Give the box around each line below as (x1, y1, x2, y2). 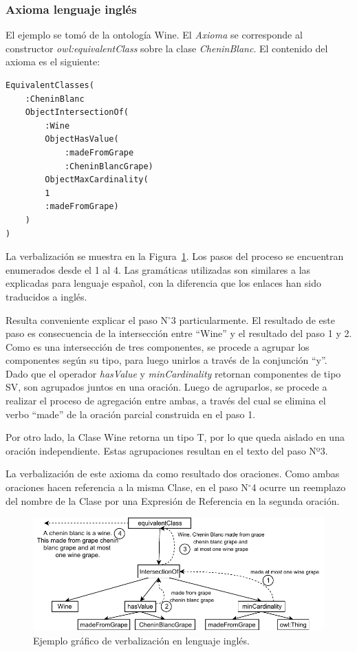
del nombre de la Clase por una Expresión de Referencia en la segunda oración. (6, 493, 340, 508)
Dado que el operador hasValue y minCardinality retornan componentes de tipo (6, 366, 341, 380)
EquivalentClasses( (6, 80, 94, 90)
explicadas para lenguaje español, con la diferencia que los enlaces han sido (6, 276, 321, 290)
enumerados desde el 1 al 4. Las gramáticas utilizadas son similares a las (6, 262, 311, 276)
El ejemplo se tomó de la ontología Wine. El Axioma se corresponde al (6, 28, 303, 42)
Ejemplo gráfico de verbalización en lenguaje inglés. (33, 633, 250, 647)
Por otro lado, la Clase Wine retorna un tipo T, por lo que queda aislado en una (6, 430, 345, 444)
